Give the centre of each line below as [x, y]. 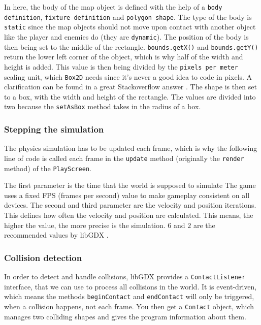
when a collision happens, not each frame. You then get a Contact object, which [129, 306]
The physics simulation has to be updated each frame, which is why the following [131, 148]
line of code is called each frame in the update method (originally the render [124, 158]
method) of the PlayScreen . [48, 168]
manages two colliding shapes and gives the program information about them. [125, 316]
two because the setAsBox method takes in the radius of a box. [103, 106]
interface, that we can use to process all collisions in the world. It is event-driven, [130, 286]
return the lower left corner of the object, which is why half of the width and [124, 57]
